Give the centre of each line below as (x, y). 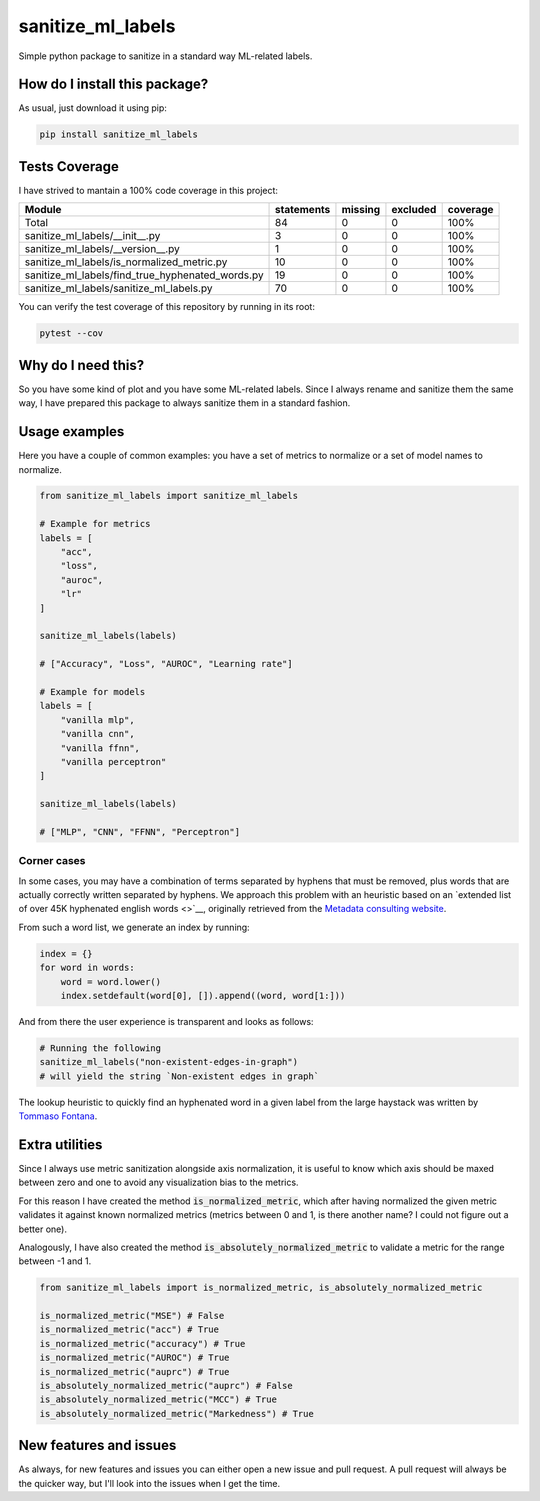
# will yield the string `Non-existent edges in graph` (179, 1076)
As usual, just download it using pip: (92, 108)
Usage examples (71, 431)
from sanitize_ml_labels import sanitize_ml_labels (169, 496)
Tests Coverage (68, 166)
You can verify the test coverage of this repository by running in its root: (166, 307)
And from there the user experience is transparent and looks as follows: (166, 1021)
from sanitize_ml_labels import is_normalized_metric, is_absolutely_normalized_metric (261, 1288)
